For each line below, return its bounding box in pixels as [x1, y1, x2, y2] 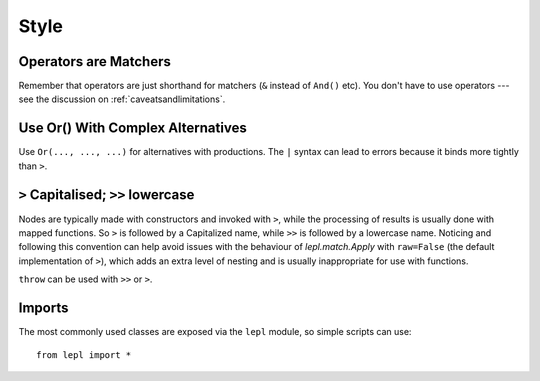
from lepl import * [36, 349, 132, 360]
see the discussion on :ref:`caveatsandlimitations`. [18, 93, 226, 105]
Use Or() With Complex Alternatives [18, 120, 247, 137]
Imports [18, 300, 69, 317]
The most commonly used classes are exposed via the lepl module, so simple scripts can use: [18, 326, 412, 338]
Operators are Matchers [18, 53, 172, 70]
